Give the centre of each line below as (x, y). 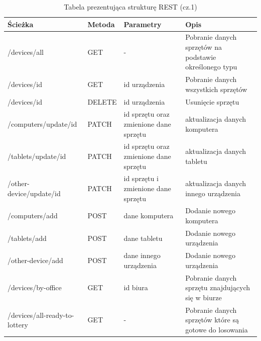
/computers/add (33, 216)
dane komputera (149, 216)
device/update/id (34, 193)
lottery (18, 325)
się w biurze (204, 297)
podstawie (201, 57)
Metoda (101, 24)
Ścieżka (21, 24)
